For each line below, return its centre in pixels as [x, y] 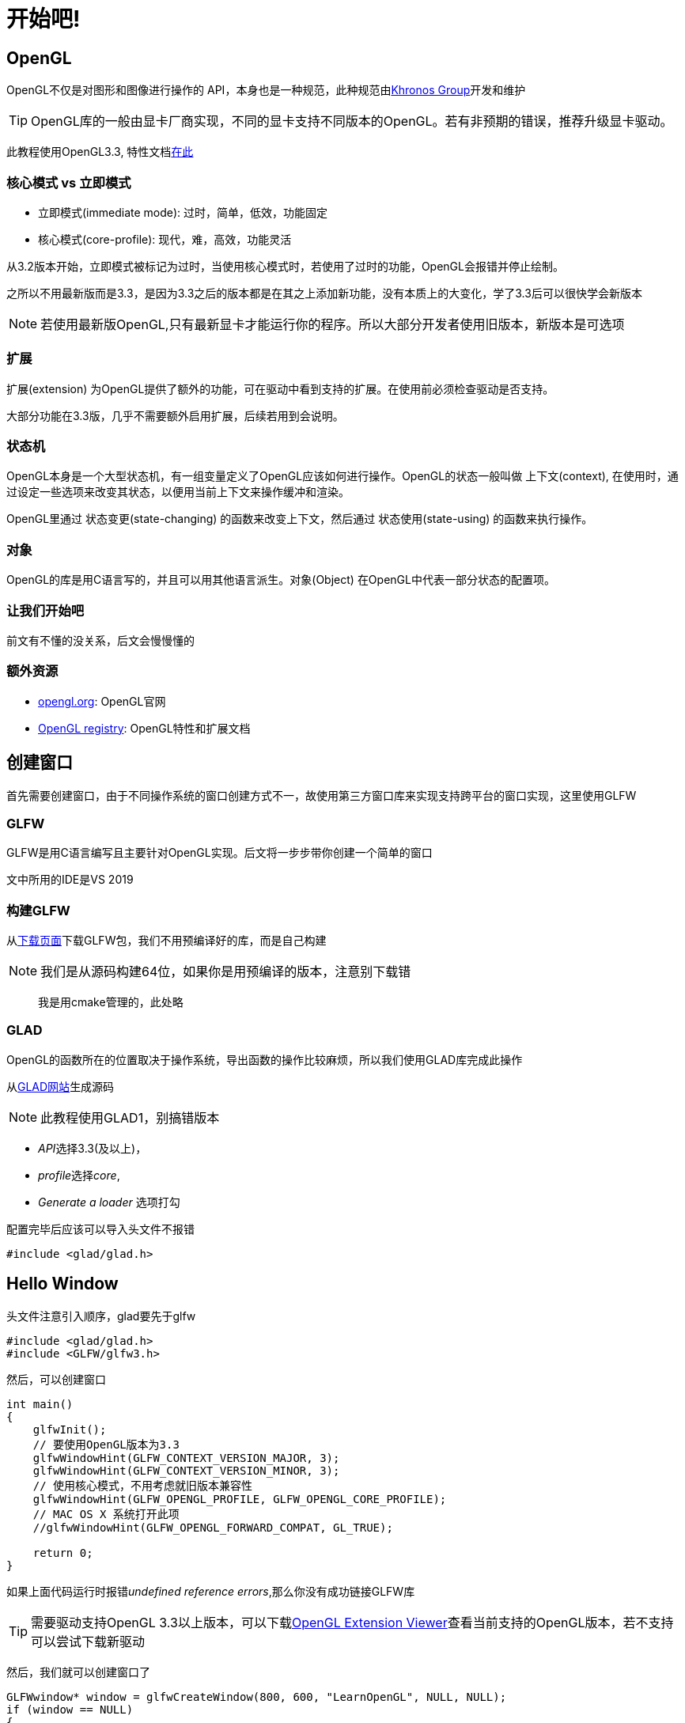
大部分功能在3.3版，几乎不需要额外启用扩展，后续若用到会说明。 [175, 415]
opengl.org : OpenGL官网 [102, 701]
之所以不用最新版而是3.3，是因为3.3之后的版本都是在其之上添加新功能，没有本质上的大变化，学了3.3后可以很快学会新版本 [324, 293]
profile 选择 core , [79, 1175]
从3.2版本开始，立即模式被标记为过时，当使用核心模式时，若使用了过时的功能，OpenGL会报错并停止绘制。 [285, 266]
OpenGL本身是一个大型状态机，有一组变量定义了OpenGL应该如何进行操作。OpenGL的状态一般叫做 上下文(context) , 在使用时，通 [342, 476]
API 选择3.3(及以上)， [93, 1148]
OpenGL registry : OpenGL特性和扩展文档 [144, 728]
